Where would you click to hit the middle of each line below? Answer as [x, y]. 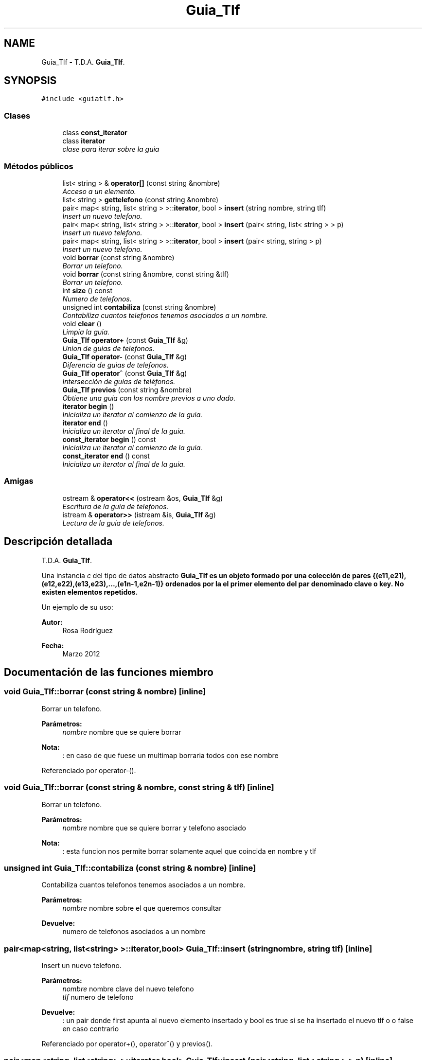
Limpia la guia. [86, 332]
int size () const [88, 290]
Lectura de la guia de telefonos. [113, 523]
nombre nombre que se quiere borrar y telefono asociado [154, 828]
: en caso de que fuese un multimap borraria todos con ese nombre [170, 755]
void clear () [82, 323]
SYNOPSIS [30, 81]
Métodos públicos [39, 166]
